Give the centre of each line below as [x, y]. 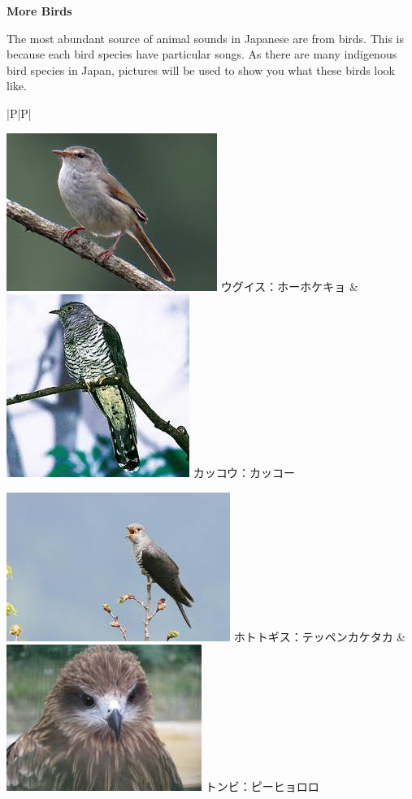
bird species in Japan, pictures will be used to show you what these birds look [201, 69]
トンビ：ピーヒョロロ [262, 786]
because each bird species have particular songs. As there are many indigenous [202, 54]
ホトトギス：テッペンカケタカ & [320, 636]
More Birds [39, 11]
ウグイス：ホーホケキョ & [289, 286]
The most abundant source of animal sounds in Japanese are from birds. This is [206, 38]
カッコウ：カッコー [244, 473]
